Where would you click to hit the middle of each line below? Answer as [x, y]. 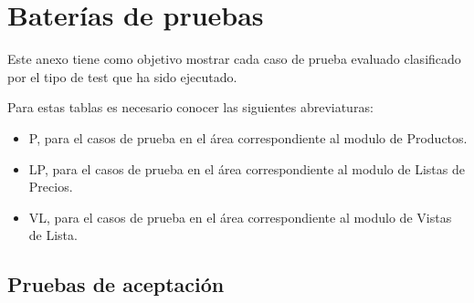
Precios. [51, 187]
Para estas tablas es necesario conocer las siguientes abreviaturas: [190, 107]
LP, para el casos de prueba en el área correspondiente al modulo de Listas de [247, 168]
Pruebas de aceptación [116, 284]
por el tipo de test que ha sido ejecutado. [122, 76]
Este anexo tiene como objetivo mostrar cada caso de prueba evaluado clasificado [234, 59]
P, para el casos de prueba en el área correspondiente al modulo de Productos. [248, 137]
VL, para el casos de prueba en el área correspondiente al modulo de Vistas [240, 217]
